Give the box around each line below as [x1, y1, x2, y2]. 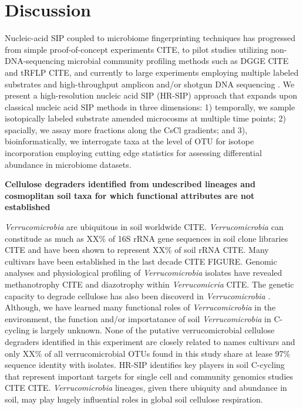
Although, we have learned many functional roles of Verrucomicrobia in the [5, 301, 276, 313]
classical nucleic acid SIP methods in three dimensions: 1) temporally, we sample [5, 100, 295, 113]
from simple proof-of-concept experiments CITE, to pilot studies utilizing [5, 43, 268, 55]
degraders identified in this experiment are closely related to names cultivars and [5, 335, 295, 347]
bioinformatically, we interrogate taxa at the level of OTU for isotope [5, 135, 254, 147]
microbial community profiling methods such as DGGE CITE [67, 55, 289, 67]
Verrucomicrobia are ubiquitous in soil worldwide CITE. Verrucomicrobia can [5, 221, 284, 233]
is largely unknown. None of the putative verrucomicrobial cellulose [32, 324, 275, 336]
